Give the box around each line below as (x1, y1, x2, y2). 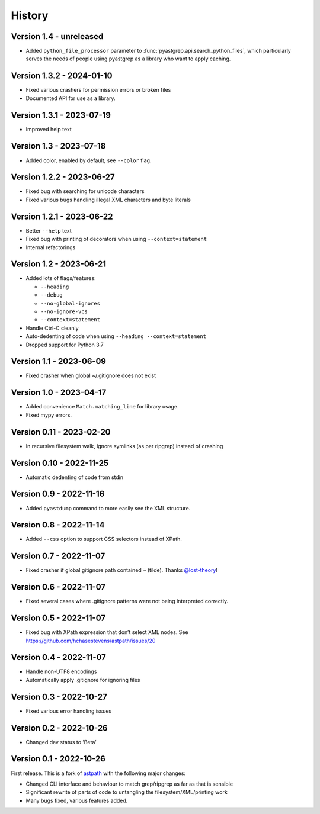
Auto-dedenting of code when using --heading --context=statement (25, 333, 207, 340)
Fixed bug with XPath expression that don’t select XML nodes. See (25, 629, 189, 636)
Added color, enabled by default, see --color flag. (25, 157, 152, 164)
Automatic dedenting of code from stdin (25, 474, 124, 481)
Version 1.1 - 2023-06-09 (11, 356, 107, 366)
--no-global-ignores (40, 300, 101, 307)
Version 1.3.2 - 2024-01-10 (11, 71, 113, 81)
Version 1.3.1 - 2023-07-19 (11, 110, 111, 120)
